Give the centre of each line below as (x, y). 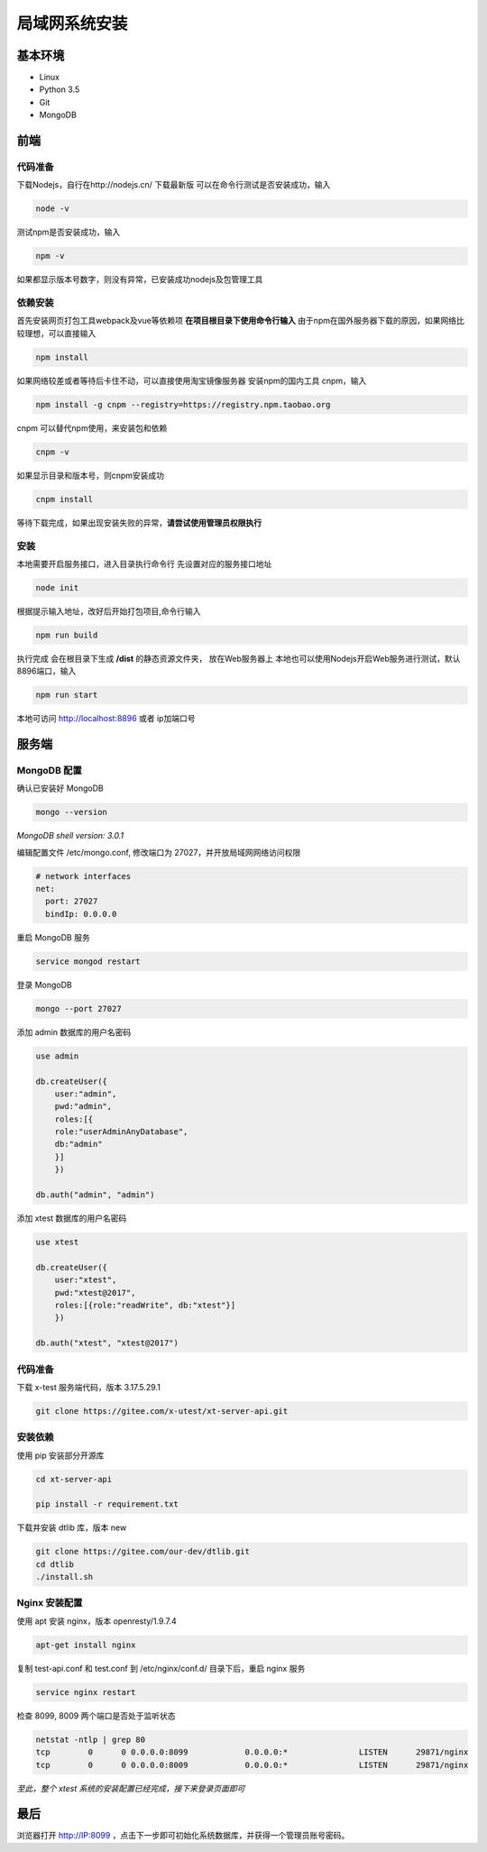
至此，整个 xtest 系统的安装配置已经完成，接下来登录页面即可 (131, 1788)
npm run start (67, 695)
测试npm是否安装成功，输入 (69, 232)
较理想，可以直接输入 (56, 333)
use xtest (57, 1242)
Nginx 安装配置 (50, 1603)
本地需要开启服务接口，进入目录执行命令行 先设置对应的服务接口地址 (144, 564)
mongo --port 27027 (78, 1009)
